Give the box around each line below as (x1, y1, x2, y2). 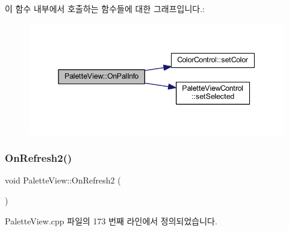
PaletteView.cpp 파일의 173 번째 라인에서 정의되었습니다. (5, 214, 217, 227)
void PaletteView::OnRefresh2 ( (5, 174, 121, 186)
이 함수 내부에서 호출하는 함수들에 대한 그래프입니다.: (5, 2, 205, 14)
